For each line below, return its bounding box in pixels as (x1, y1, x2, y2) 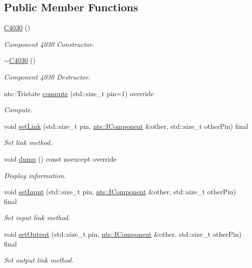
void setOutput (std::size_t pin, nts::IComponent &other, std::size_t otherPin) (4, 228, 242, 239)
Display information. (4, 170, 66, 180)
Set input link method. (4, 212, 70, 223)
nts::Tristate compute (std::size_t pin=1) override (4, 88, 154, 98)
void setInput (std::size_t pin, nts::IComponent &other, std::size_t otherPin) (4, 186, 236, 197)
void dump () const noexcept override (4, 153, 116, 164)
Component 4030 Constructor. (4, 39, 94, 49)
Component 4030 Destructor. (4, 71, 91, 82)
